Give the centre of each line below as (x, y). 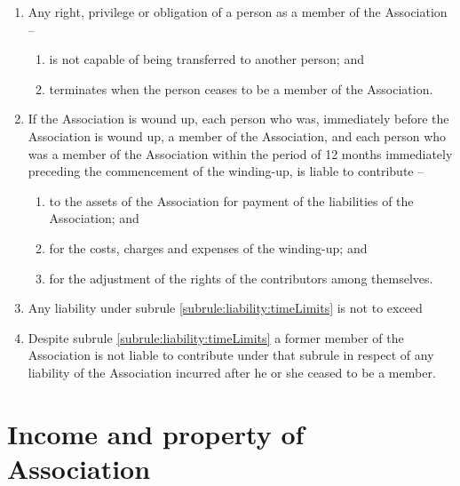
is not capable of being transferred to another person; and (206, 59)
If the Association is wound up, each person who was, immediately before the (238, 119)
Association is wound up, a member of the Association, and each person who (237, 135)
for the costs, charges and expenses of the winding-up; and (208, 247)
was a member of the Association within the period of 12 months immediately (240, 153)
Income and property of (156, 433)
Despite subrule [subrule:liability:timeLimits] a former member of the (216, 337)
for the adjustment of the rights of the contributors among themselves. (241, 278)
